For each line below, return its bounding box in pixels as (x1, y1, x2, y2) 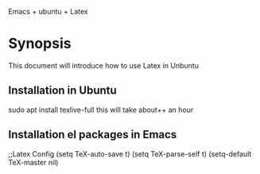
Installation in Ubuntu (8, 83, 117, 98)
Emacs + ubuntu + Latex (8, 7, 89, 16)
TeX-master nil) (8, 157, 59, 167)
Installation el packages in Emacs (8, 128, 177, 141)
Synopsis (8, 35, 72, 52)
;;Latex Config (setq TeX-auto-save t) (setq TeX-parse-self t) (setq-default (8, 149, 252, 158)
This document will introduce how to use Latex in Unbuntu (8, 60, 199, 70)
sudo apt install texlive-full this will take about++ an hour (8, 105, 194, 114)
